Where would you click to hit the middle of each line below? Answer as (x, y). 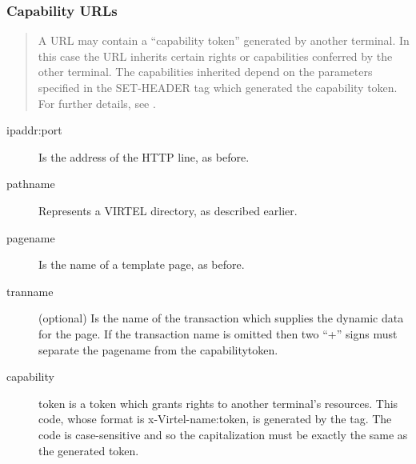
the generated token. (89, 450)
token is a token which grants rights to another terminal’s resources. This (218, 403)
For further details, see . (97, 103)
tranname (30, 291)
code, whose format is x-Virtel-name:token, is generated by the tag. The (215, 419)
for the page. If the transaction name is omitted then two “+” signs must (218, 333)
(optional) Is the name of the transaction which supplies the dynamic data (221, 318)
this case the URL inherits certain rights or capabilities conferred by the (215, 56)
